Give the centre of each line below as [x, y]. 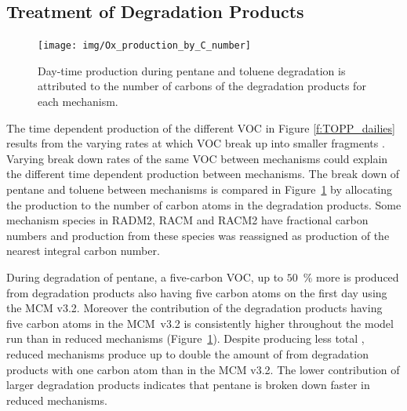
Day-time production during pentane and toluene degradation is [192, 70]
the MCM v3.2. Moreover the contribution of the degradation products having [194, 308]
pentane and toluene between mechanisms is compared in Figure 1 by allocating [200, 189]
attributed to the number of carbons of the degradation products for [202, 86]
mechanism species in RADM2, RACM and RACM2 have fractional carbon [187, 220]
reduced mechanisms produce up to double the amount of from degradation [187, 353]
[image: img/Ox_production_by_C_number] [145, 46]
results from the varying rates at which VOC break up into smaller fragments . [196, 143]
